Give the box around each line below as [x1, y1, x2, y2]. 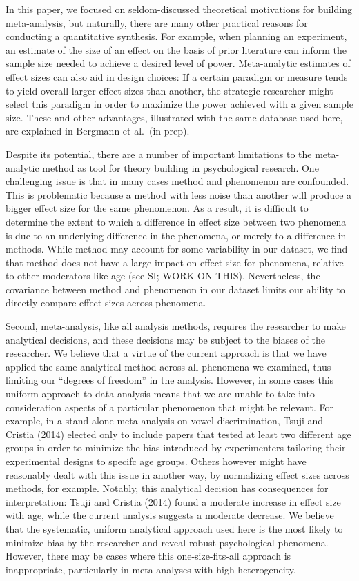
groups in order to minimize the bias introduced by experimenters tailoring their [6, 440, 346, 455]
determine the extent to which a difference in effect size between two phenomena [6, 214, 347, 228]
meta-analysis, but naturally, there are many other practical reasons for [6, 15, 308, 30]
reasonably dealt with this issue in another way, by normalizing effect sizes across [6, 467, 349, 482]
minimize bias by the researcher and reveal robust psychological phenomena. [6, 535, 329, 549]
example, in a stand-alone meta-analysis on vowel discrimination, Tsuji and [6, 413, 324, 428]
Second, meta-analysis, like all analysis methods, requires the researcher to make [6, 319, 346, 333]
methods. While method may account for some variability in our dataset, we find [6, 242, 348, 256]
